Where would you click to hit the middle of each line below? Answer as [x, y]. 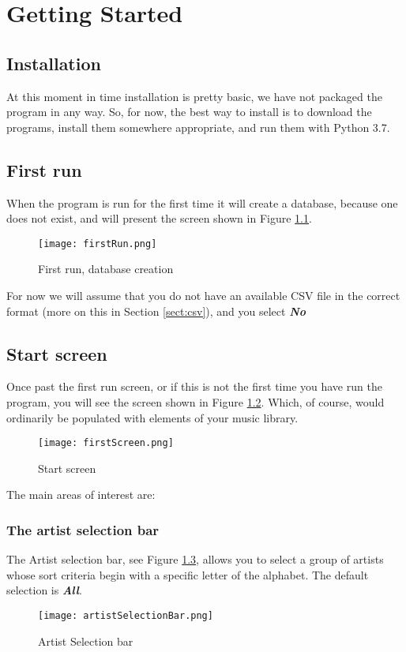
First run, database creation [106, 269]
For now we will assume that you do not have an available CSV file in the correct [203, 295]
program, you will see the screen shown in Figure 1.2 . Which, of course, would [195, 401]
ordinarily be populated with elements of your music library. [152, 417]
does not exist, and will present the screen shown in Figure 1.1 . [159, 218]
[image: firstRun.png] [98, 244]
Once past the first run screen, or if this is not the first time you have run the [194, 386]
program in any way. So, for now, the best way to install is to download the [189, 112]
